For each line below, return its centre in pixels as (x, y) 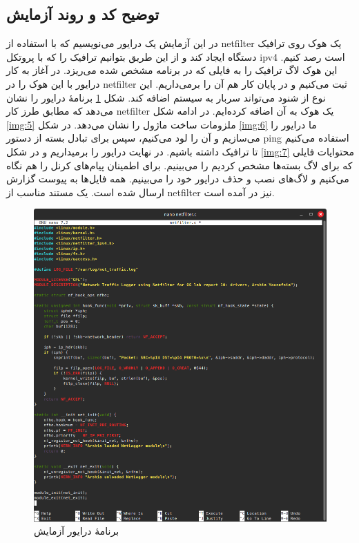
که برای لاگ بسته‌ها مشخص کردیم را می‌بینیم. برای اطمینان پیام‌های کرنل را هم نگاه (179, 165)
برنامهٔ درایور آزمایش (77, 531)
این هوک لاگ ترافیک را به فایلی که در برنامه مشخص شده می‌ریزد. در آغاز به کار (172, 70)
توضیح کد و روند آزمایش (83, 14)
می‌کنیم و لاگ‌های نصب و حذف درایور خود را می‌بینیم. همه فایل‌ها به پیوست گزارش (178, 179)
